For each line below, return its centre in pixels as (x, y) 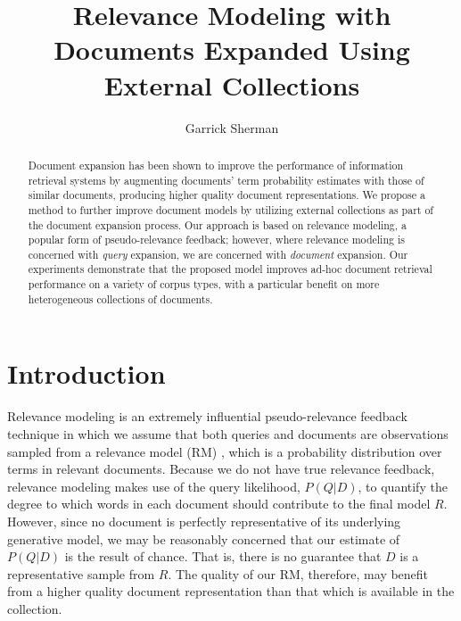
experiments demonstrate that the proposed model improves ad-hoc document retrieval (230, 269)
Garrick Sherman (232, 127)
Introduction (86, 373)
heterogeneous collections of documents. (120, 298)
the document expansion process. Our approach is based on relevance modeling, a (218, 224)
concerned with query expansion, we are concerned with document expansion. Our (218, 254)
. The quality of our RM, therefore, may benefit (298, 573)
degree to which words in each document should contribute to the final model (219, 504)
